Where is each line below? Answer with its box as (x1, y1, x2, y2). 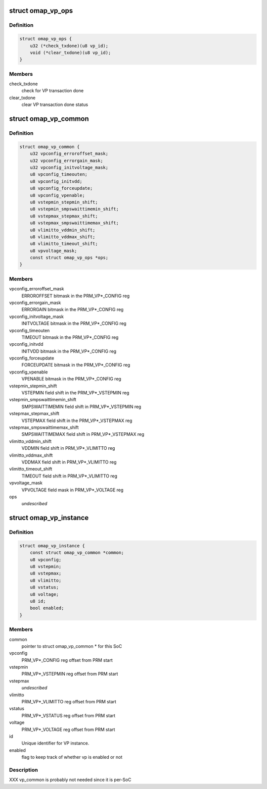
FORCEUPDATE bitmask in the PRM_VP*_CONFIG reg (21, 362, 131, 368)
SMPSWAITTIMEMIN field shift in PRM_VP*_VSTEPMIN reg (21, 404, 141, 410)
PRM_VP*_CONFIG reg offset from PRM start (21, 657, 113, 663)
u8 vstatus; (30, 584, 59, 590)
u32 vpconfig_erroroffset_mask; (30, 151, 109, 157)
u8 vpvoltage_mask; (30, 248, 78, 254)
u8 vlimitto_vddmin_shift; (30, 227, 96, 233)
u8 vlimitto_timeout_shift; (30, 241, 98, 247)
